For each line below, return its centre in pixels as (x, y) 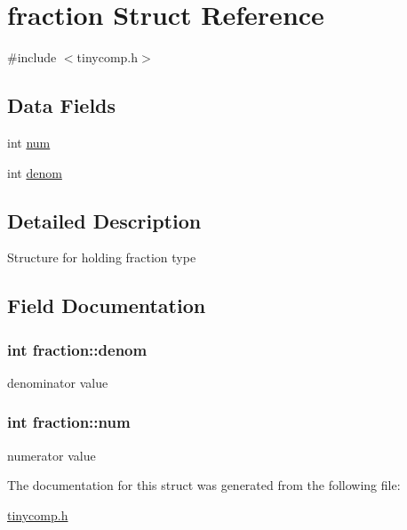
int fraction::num (69, 422)
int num (29, 142)
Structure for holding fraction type (102, 257)
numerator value (52, 455)
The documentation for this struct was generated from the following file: (204, 485)
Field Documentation (107, 305)
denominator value (58, 382)
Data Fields (62, 105)
